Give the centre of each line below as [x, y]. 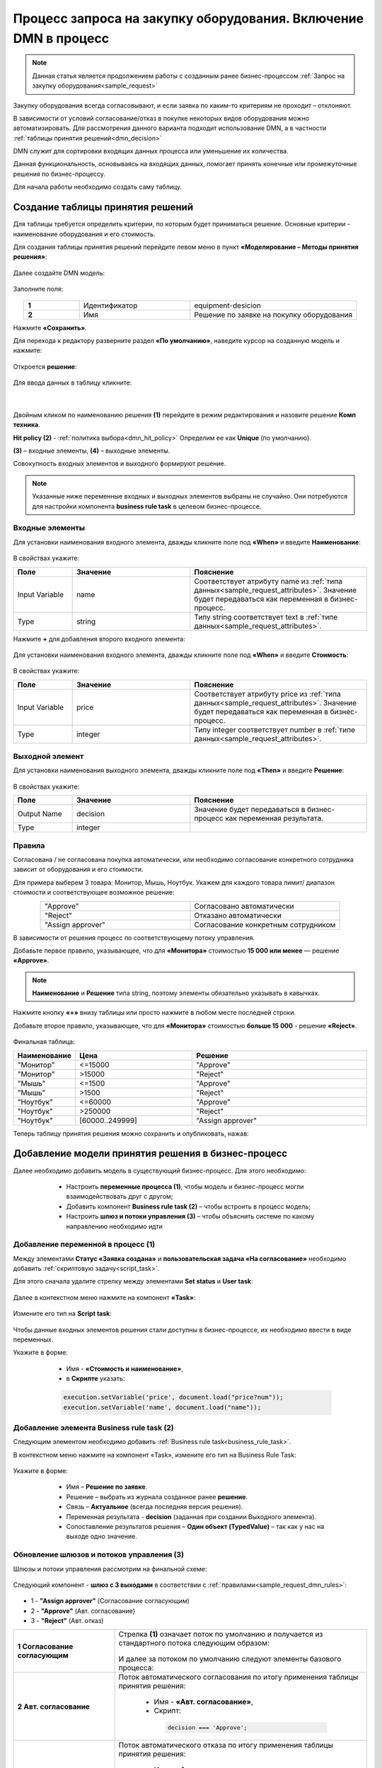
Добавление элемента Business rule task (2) [94, 1427]
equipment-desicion [228, 306]
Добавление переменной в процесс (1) [84, 1245]
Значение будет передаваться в [250, 810]
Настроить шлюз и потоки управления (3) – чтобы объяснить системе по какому [190, 1216]
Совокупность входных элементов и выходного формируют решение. [120, 464]
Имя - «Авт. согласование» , [204, 1702]
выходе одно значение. [102, 1536]
